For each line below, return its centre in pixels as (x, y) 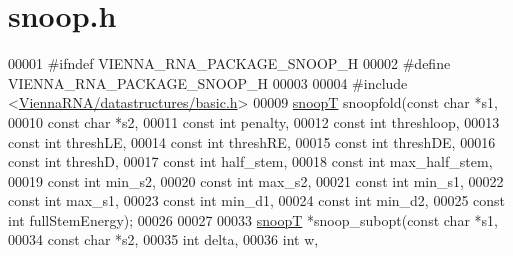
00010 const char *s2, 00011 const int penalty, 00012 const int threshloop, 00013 (254, 121)
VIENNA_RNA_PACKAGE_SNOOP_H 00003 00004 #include (208, 82)
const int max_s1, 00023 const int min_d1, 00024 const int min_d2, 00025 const (257, 200)
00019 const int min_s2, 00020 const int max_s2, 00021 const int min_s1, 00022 (256, 180)
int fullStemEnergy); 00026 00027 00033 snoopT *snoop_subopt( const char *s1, (253, 219)
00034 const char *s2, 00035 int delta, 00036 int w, (163, 239)
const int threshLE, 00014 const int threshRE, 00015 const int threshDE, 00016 (252, 141)
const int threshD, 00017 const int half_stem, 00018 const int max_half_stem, (250, 161)
